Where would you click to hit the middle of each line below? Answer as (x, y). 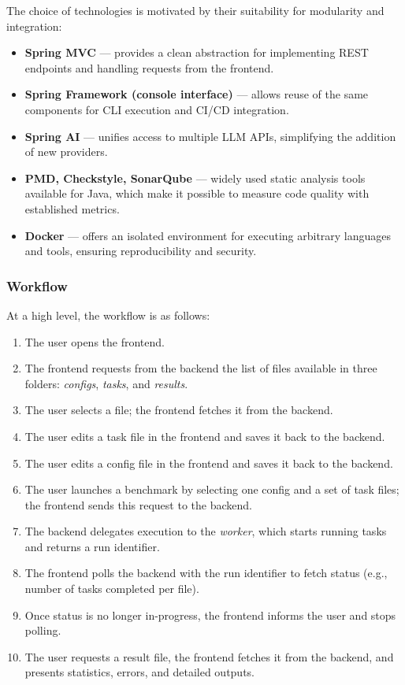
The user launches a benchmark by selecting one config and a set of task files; (212, 489)
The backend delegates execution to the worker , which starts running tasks (206, 531)
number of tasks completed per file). (112, 589)
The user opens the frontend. (95, 341)
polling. (43, 630)
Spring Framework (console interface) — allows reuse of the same (197, 94)
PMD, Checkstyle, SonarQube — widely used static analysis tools (195, 178)
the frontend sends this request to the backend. (138, 504)
